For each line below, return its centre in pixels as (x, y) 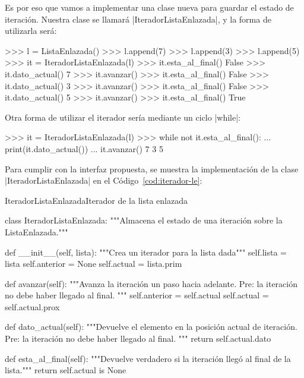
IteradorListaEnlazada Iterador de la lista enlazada (96, 200)
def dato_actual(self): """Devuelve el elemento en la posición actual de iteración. (151, 327)
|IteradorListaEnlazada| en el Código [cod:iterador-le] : (104, 180)
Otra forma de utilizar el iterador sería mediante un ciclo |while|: (123, 117)
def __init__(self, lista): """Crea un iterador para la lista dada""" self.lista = (146, 252)
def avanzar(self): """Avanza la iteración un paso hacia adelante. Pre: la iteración (151, 283)
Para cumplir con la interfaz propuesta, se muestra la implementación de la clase (152, 168)
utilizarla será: (31, 31)
